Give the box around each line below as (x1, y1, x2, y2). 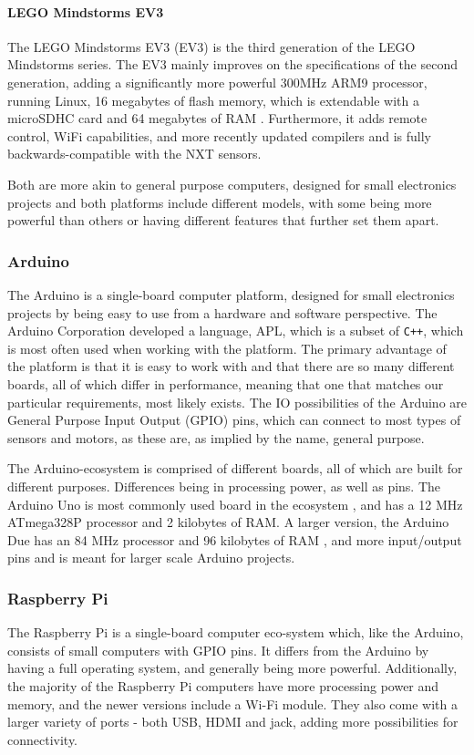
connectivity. (7, 729, 78, 749)
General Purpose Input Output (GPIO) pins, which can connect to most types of (7, 410, 461, 429)
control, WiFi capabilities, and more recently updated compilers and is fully (7, 126, 431, 145)
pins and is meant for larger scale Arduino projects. (7, 548, 295, 567)
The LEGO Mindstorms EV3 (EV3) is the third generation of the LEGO (7, 36, 416, 56)
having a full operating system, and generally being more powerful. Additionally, (7, 658, 458, 677)
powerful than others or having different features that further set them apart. (7, 211, 439, 230)
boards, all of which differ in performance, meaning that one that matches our (7, 374, 444, 393)
